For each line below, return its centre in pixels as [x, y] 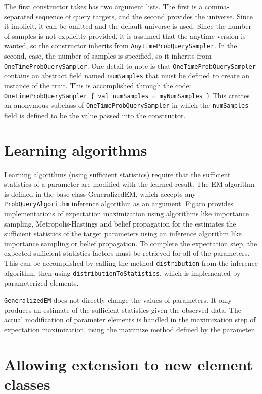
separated [19, 16]
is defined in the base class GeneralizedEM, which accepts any [100, 193]
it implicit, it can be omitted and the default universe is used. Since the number [128, 26]
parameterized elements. [41, 283]
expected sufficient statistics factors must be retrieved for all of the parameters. [127, 253]
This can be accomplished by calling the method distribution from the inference [131, 263]
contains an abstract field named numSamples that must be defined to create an [127, 75]
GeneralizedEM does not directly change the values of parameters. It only [118, 299]
